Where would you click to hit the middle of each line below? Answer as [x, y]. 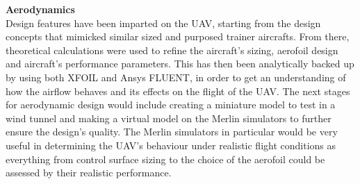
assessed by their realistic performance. [89, 173]
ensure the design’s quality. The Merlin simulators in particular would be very [172, 132]
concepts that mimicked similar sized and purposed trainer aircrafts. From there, [178, 36]
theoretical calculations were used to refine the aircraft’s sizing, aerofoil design [172, 50]
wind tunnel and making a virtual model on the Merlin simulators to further [169, 118]
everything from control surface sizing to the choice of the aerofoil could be [165, 159]
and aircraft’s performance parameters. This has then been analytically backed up [180, 64]
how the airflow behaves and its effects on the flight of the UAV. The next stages [178, 91]
